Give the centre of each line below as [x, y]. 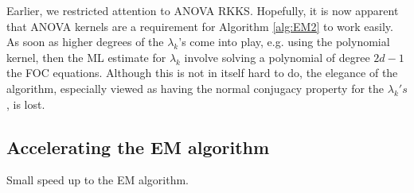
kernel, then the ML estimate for [86, 57]
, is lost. [26, 104]
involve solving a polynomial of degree [277, 57]
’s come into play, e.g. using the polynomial [284, 42]
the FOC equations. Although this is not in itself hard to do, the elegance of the [202, 73]
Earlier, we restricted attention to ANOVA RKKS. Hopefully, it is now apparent [203, 10]
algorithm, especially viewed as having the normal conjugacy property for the [195, 88]
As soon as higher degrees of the [85, 42]
